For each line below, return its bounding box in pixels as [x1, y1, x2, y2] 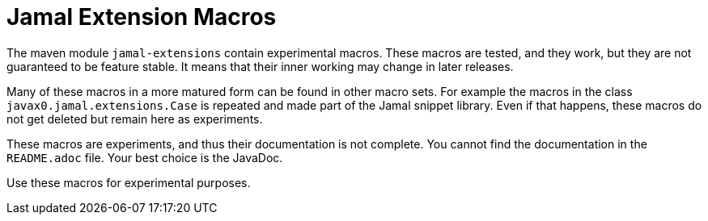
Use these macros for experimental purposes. [6, 175, 251, 190]
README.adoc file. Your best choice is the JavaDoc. [6, 150, 283, 165]
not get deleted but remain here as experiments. [6, 111, 263, 126]
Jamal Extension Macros [6, 3, 277, 31]
